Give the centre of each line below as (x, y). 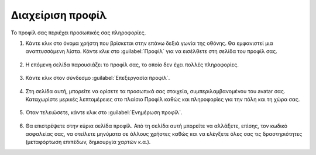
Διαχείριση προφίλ (59, 15)
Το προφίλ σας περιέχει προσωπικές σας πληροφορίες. (78, 33)
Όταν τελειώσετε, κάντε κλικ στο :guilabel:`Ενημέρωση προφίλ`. (104, 112)
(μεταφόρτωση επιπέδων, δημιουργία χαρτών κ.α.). (88, 142)
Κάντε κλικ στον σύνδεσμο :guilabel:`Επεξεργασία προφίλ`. (98, 78)
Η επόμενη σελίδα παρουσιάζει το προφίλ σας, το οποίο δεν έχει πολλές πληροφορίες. (132, 65)
